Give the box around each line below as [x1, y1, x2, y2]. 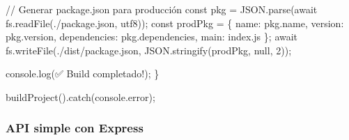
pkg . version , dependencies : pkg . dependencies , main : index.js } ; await [6, 29, 298, 44]
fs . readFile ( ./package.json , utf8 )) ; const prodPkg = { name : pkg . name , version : [6, 15, 344, 30]
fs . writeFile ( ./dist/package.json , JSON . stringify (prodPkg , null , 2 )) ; [6, 42, 292, 57]
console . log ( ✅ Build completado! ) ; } [6, 66, 160, 81]
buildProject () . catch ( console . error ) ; [6, 89, 155, 104]
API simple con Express [6, 119, 144, 137]
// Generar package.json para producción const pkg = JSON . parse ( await [6, 2, 318, 16]
